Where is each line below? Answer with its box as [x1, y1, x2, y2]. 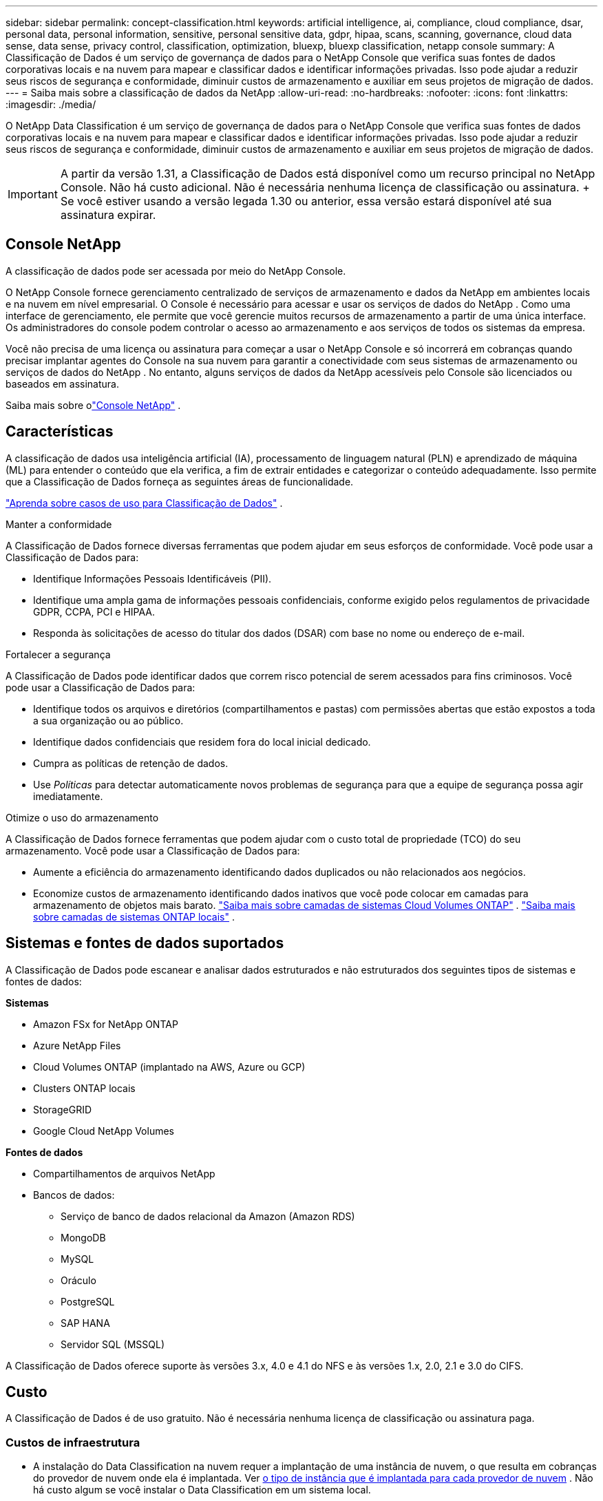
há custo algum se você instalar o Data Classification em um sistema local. [33, 1484, 371, 1496]
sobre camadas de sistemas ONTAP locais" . [33, 910, 235, 923]
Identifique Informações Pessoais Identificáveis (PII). [33, 572, 272, 585]
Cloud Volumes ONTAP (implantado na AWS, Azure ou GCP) [33, 1060, 306, 1073]
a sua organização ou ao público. [33, 714, 184, 726]
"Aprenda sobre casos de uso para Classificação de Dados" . [6, 496, 283, 509]
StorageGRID [33, 1103, 92, 1115]
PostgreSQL [61, 1295, 115, 1308]
